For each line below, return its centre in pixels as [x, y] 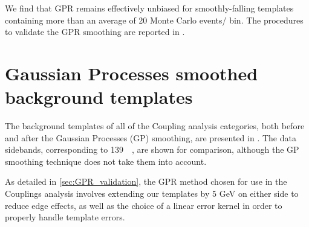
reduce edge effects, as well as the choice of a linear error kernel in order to [144, 205]
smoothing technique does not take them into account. [106, 161]
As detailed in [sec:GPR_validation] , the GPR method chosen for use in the [146, 181]
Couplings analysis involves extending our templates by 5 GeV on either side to [152, 193]
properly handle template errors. [65, 217]
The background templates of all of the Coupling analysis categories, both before [155, 126]
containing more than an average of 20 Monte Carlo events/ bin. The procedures [154, 20]
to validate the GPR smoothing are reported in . [95, 32]
